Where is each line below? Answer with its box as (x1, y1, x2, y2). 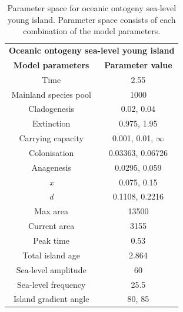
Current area (28, 220, 75, 232)
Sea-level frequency (17, 278, 86, 290)
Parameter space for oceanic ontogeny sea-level (7, 2, 177, 14)
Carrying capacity (19, 132, 84, 144)
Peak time (33, 234, 69, 246)
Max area (34, 205, 68, 217)
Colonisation (29, 146, 74, 158)
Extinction (32, 117, 71, 130)
